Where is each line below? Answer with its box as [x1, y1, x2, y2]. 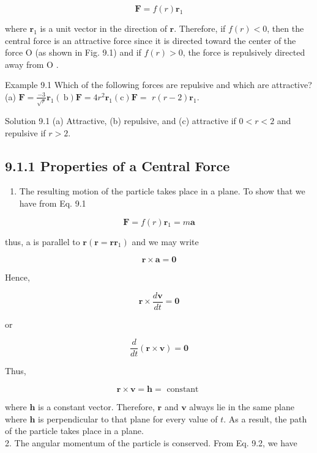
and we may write [132, 235, 199, 248]
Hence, [5, 271, 30, 284]
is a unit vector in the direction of [40, 22, 167, 34]
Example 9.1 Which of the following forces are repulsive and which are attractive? [5, 78, 312, 91]
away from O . [5, 57, 59, 70]
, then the [267, 22, 304, 34]
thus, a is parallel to [5, 235, 80, 248]
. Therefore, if [174, 22, 226, 34]
